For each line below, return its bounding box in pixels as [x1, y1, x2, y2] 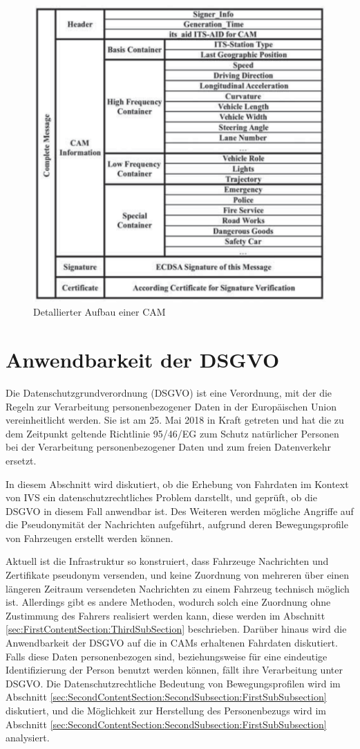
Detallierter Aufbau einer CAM [33, 305, 166, 319]
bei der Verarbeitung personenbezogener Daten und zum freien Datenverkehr [6, 440, 331, 454]
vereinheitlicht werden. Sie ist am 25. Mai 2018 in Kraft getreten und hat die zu [6, 413, 344, 427]
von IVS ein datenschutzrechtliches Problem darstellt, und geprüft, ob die [6, 490, 317, 505]
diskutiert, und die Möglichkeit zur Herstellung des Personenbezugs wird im [6, 703, 326, 717]
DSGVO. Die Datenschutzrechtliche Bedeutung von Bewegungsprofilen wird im [6, 676, 341, 690]
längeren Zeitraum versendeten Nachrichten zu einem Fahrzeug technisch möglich [6, 581, 350, 595]
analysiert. [6, 730, 50, 745]
